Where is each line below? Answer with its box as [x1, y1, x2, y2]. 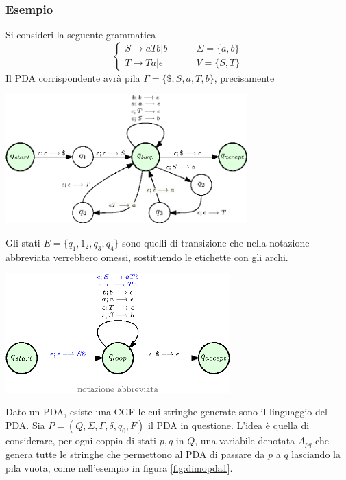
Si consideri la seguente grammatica [5, 27, 156, 42]
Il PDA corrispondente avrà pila [5, 70, 140, 84]
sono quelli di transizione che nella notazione [122, 235, 310, 249]
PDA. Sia [5, 418, 45, 432]
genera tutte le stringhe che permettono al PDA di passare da [5, 447, 265, 461]
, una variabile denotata [195, 433, 295, 447]
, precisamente [214, 70, 275, 84]
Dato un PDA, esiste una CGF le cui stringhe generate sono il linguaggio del [5, 404, 328, 419]
